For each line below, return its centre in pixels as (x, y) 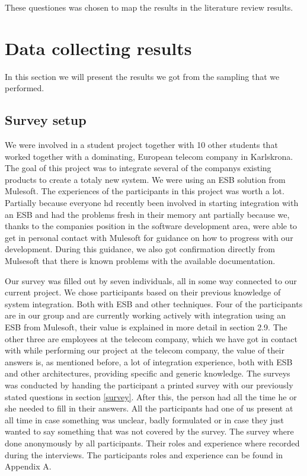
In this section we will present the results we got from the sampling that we (142, 76)
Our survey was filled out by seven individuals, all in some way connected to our (151, 280)
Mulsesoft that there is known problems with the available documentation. (140, 261)
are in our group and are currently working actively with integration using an (145, 315)
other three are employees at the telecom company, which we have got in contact (151, 338)
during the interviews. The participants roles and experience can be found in (144, 454)
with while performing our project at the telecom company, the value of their (145, 350)
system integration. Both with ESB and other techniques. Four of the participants (154, 303)
